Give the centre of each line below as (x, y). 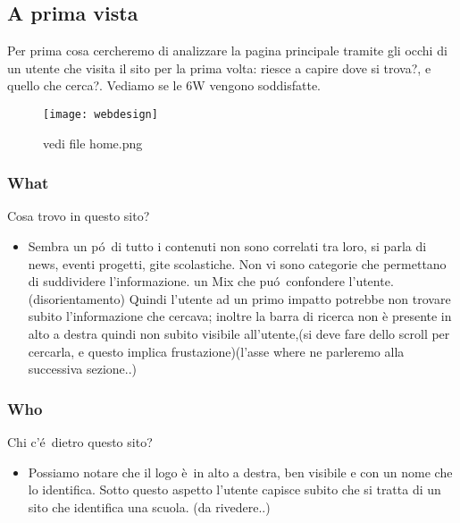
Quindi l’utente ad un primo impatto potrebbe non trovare (290, 298)
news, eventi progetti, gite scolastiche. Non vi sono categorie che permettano (237, 263)
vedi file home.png (93, 143)
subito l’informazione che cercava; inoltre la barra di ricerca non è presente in (240, 316)
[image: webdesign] (100, 114)
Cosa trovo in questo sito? (79, 216)
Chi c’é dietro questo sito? (80, 442)
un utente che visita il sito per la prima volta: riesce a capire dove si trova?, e (219, 67)
